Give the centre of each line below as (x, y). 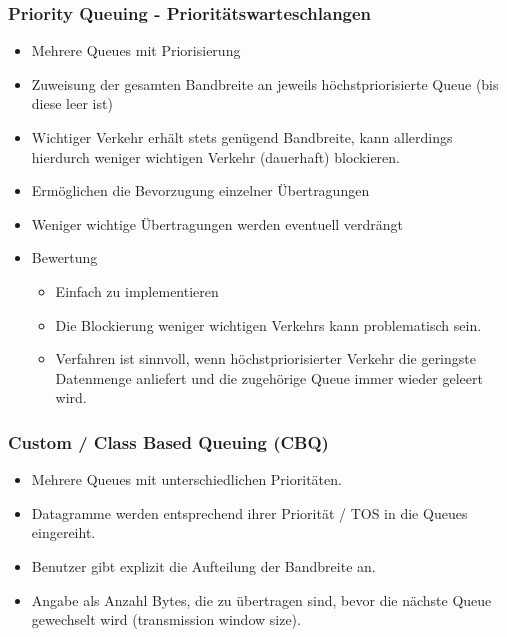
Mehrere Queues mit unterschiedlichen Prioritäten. (186, 479)
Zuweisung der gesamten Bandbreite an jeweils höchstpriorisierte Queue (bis (265, 83)
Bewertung (64, 257)
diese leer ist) (72, 103)
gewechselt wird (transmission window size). (166, 619)
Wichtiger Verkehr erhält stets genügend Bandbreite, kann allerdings (242, 137)
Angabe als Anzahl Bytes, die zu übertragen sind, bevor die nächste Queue (261, 599)
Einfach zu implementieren (137, 290)
